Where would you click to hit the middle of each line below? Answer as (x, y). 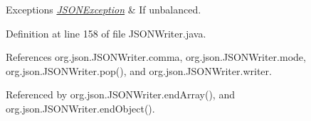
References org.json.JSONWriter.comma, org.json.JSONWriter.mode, (156, 57)
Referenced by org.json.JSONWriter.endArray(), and (120, 94)
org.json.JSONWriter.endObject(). (80, 108)
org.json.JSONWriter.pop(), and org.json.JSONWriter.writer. (139, 70)
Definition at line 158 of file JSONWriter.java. (106, 33)
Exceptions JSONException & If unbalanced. (104, 9)
